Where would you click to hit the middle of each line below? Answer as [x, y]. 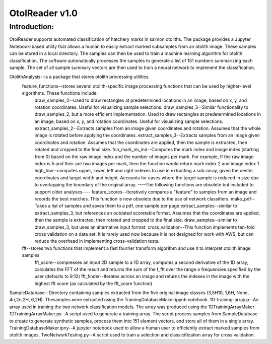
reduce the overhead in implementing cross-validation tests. [97, 241]
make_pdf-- [243, 198]
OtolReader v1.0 [44, 13]
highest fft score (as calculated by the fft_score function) [93, 283]
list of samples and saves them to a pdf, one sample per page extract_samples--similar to [145, 206]
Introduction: [32, 27]
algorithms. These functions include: [60, 93]
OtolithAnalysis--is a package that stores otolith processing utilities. [80, 77]
